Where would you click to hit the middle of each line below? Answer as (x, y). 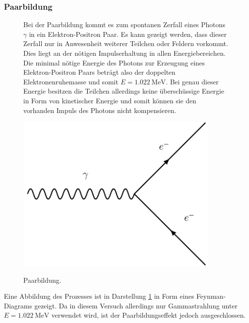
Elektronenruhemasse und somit (71, 81)
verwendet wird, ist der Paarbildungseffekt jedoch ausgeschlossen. (148, 315)
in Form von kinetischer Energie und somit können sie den (110, 100)
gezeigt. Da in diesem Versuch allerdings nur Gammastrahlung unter (136, 305)
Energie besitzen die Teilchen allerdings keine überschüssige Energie (124, 91)
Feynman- (211, 296)
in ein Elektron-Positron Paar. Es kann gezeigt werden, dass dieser (128, 34)
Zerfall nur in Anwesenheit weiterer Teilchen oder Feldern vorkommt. (126, 43)
